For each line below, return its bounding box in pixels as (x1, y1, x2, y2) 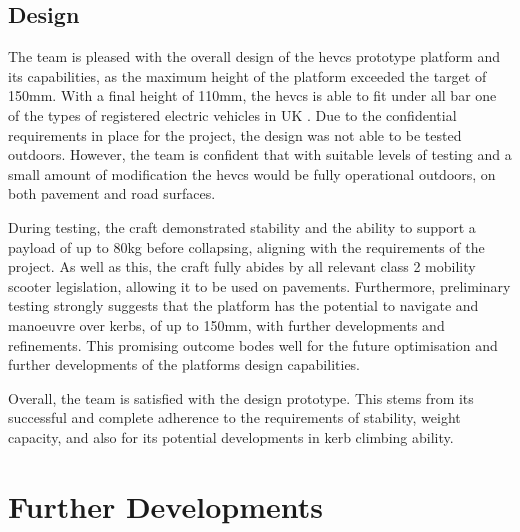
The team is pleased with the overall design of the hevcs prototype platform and (8, 46, 500, 67)
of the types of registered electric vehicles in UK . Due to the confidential (8, 104, 457, 125)
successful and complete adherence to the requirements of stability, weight (8, 407, 461, 428)
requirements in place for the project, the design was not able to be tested (8, 124, 462, 145)
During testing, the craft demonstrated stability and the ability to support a (8, 216, 476, 237)
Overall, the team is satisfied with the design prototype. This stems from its (8, 387, 474, 408)
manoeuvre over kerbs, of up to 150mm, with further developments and (8, 314, 445, 335)
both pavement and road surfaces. (8, 183, 216, 204)
